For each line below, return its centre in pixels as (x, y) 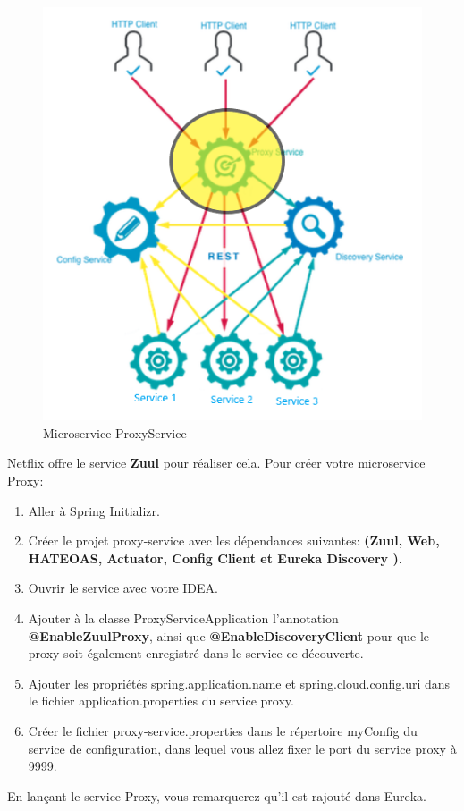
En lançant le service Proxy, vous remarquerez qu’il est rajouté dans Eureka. (217, 795)
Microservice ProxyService (115, 432)
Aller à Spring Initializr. (94, 510)
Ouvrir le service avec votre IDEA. (123, 588)
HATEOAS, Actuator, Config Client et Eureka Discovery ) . (215, 558)
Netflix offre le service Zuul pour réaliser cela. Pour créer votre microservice (216, 463)
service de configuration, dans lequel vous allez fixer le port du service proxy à (242, 748)
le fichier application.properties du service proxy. (161, 701)
